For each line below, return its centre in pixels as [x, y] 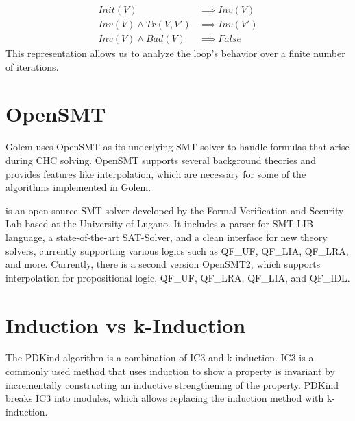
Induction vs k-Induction [126, 325]
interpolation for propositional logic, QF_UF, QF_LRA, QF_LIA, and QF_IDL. [178, 277]
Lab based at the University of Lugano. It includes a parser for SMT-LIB [159, 224]
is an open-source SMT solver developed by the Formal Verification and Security [175, 210]
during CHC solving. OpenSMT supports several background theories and [161, 160]
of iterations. [32, 66]
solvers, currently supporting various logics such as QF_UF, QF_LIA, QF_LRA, [177, 250]
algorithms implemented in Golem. [78, 187]
